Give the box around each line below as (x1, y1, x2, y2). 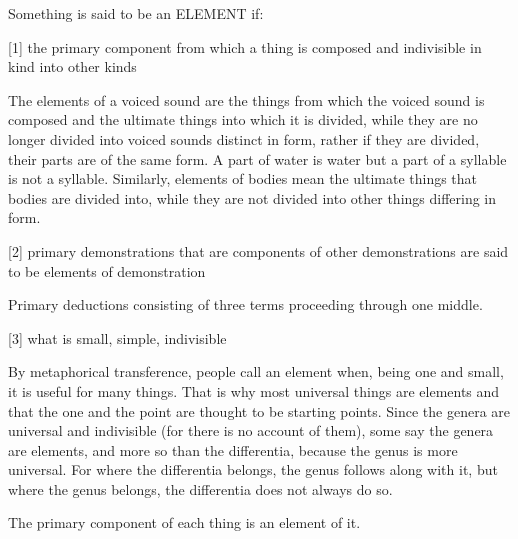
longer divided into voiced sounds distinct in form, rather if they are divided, (8, 128, 480, 149)
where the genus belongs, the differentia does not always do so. (8, 478, 393, 499)
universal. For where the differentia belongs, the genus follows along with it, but (8, 459, 498, 480)
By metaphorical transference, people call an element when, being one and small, (8, 361, 504, 382)
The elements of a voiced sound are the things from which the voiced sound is (8, 89, 485, 110)
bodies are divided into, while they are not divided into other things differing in (8, 187, 497, 208)
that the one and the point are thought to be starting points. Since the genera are (8, 400, 510, 421)
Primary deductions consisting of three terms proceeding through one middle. (8, 294, 483, 315)
